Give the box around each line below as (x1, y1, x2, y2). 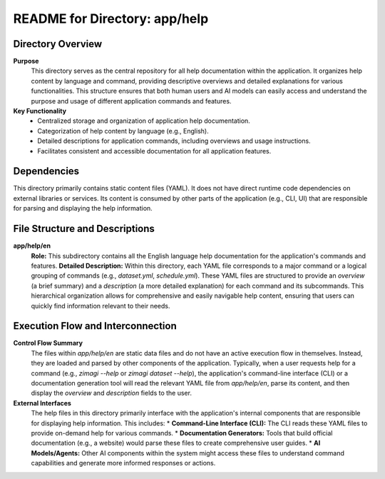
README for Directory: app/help (13, 11, 209, 26)
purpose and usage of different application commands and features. (31, 96, 232, 105)
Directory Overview (13, 38, 103, 50)
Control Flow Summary (13, 339, 83, 348)
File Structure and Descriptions (13, 223, 155, 235)
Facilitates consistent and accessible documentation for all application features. (37, 146, 272, 155)
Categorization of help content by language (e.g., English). (37, 126, 210, 135)
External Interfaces (13, 398, 71, 407)
